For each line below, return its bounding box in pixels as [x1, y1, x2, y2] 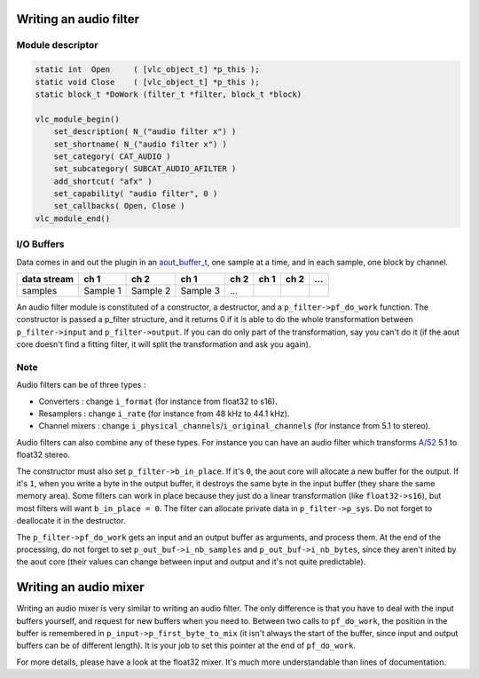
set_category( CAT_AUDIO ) [53, 151, 172, 162]
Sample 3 [180, 284, 221, 296]
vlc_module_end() [35, 213, 111, 224]
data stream [21, 272, 75, 285]
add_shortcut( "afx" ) [53, 176, 153, 186]
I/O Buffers [16, 238, 65, 250]
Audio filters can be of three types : [16, 380, 146, 390]
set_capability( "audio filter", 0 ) [53, 189, 218, 199]
